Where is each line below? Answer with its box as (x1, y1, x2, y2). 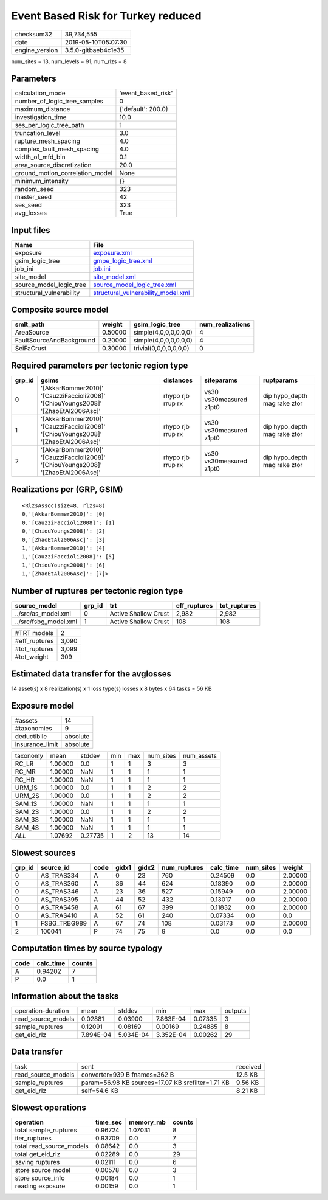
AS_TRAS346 (40, 887, 79, 895)
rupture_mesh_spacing (15, 137, 80, 145)
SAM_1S (15, 800, 38, 808)
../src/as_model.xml (15, 609, 71, 618)
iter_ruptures (15, 1134, 52, 1143)
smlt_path (15, 320, 45, 328)
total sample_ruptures (15, 1126, 77, 1134)
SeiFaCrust (15, 344, 47, 353)
